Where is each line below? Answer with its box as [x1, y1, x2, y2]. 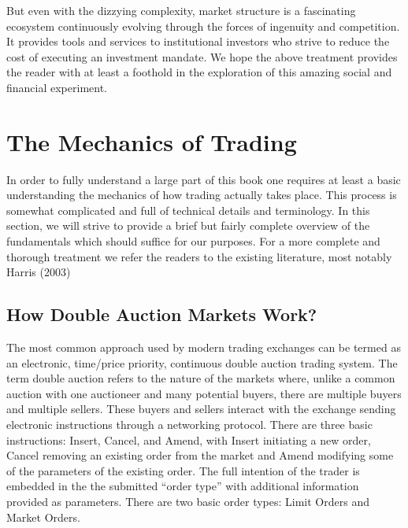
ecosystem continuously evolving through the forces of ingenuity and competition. [6, 17, 400, 34]
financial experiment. [6, 79, 108, 95]
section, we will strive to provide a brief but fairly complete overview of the [6, 217, 370, 234]
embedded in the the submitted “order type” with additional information [6, 478, 359, 494]
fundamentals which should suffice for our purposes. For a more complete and [6, 233, 380, 249]
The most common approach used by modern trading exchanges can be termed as [6, 339, 401, 356]
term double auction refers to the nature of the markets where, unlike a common [6, 370, 395, 386]
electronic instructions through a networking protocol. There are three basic [6, 416, 373, 433]
